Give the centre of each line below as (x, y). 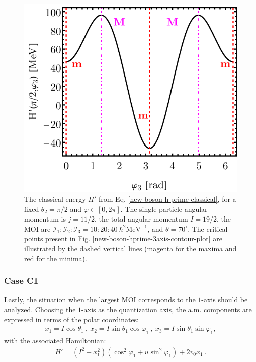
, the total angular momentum (141, 219)
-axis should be (225, 299)
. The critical (208, 228)
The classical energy (55, 199)
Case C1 (21, 281)
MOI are (37, 228)
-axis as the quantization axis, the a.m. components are (167, 309)
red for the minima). (56, 258)
